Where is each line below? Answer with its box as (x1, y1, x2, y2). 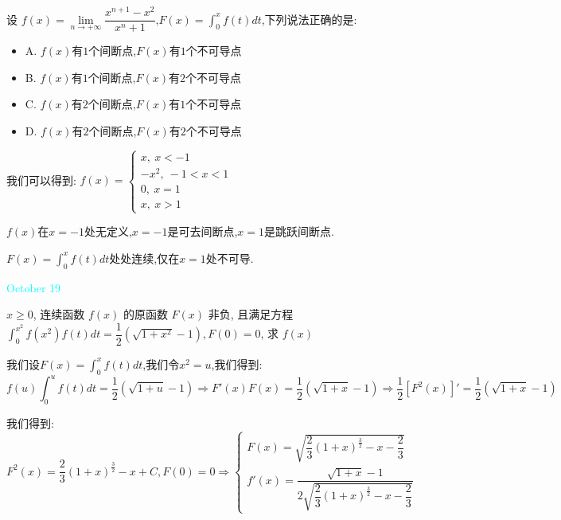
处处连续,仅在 (109, 249, 180, 266)
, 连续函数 (33, 306, 85, 323)
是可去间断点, (167, 223, 238, 240)
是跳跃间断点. (264, 223, 334, 240)
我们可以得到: (6, 171, 76, 188)
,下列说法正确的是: (261, 10, 357, 27)
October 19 (6, 279, 61, 295)
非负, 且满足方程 (208, 306, 294, 323)
